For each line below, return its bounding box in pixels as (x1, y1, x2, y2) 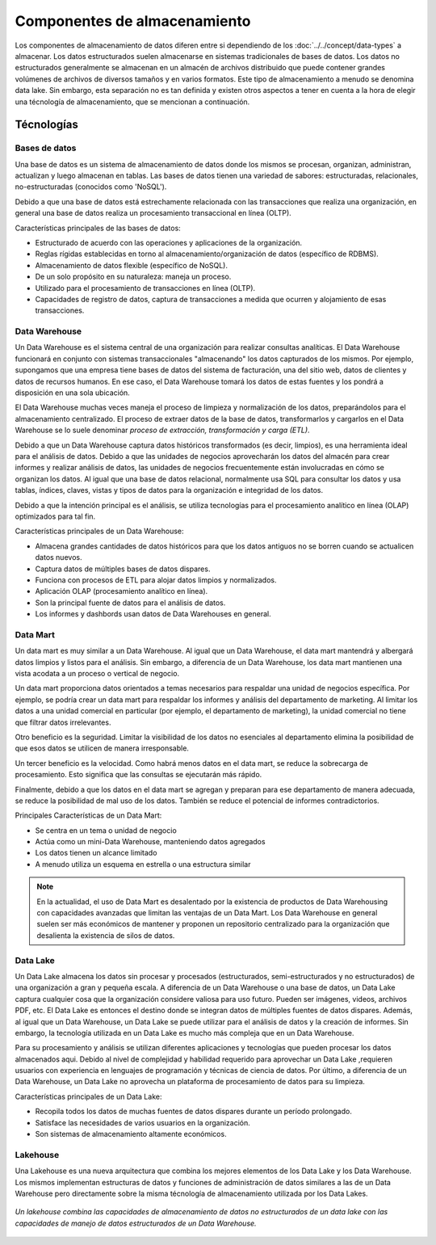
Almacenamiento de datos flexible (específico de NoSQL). (35, 260, 228, 270)
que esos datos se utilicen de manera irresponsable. (15, 743, 190, 753)
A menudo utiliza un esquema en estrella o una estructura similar (35, 859, 251, 869)
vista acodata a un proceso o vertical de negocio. (15, 669, 180, 678)
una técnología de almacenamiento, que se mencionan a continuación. (15, 97, 250, 107)
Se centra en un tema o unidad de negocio (35, 825, 177, 835)
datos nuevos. (35, 553, 82, 562)
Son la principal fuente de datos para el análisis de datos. (35, 598, 226, 608)
